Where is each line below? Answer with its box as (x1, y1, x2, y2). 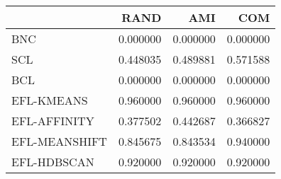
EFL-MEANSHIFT (11, 133, 107, 149)
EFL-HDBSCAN (11, 154, 94, 170)
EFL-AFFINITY (11, 112, 94, 129)
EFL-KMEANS (11, 92, 88, 108)
